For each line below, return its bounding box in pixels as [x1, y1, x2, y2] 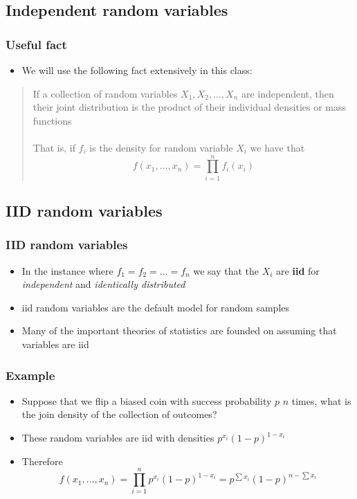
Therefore [21, 453, 63, 468]
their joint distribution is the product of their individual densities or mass [33, 100, 347, 114]
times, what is [291, 393, 351, 408]
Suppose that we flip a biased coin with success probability [21, 393, 272, 408]
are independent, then [241, 86, 334, 100]
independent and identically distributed [21, 277, 185, 291]
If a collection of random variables [33, 86, 178, 100]
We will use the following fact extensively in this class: [21, 63, 253, 77]
